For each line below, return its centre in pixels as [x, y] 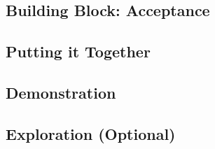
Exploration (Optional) [91, 133]
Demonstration [61, 92]
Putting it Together [78, 51]
